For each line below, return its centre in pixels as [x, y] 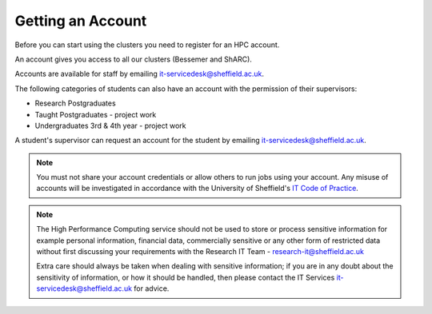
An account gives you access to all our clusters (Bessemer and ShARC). [133, 59]
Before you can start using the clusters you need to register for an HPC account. [147, 45]
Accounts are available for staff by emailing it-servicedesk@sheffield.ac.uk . [139, 74]
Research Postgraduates [75, 103]
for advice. [151, 288]
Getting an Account [81, 21]
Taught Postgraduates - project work [96, 114]
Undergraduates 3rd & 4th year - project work [110, 125]
